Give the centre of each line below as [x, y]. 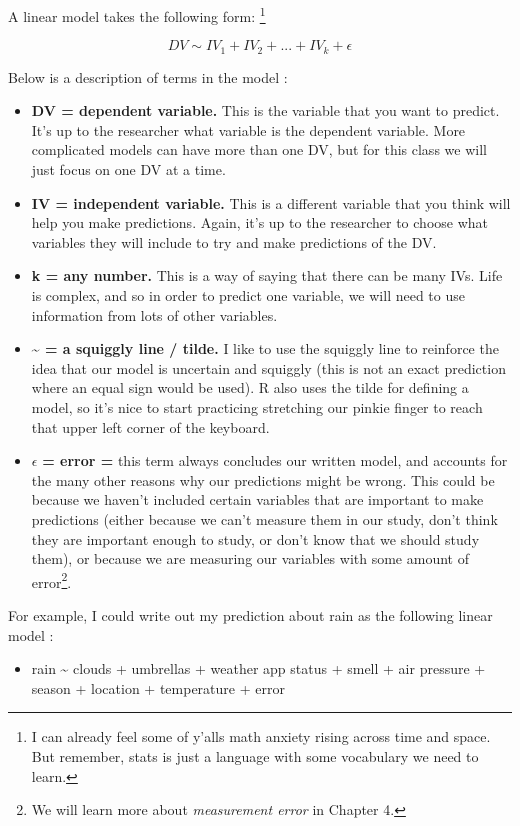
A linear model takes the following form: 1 [137, 14]
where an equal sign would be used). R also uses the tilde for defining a [250, 387]
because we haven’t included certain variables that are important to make [257, 499]
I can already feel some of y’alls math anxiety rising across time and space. [261, 736]
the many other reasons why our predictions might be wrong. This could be [263, 479]
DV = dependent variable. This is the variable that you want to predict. [265, 110]
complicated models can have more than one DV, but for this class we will [259, 149]
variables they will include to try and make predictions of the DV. [234, 241]
